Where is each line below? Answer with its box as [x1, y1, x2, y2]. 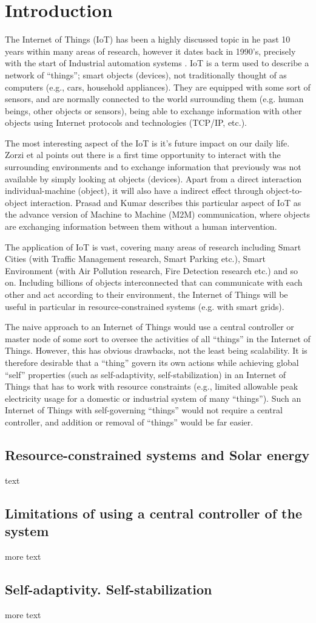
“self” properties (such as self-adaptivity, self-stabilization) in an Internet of [5, 368, 286, 380]
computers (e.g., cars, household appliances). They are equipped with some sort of [5, 80, 311, 93]
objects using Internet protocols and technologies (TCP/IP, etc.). [5, 116, 247, 129]
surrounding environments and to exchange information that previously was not [5, 160, 301, 173]
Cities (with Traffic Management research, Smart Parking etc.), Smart [5, 252, 266, 265]
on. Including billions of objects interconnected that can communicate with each [5, 276, 303, 289]
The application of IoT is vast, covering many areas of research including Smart [5, 240, 301, 253]
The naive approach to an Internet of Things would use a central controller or [5, 320, 294, 333]
